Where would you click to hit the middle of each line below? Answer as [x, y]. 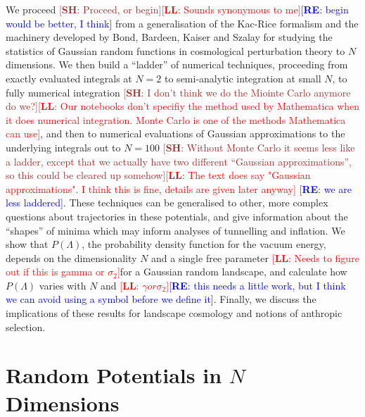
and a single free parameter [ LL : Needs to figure [255, 257]
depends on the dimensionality [71, 257]
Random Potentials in [114, 375]
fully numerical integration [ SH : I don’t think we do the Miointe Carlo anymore [178, 92]
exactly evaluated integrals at [69, 78]
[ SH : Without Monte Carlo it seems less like [259, 147]
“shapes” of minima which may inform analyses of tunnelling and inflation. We [175, 230]
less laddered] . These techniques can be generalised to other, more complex [167, 203]
